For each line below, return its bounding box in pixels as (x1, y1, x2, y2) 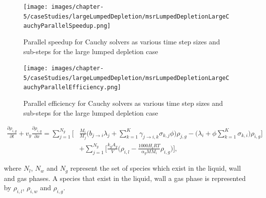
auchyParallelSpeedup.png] (23, 22, 111, 30)
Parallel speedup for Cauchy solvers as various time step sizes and (23, 36, 220, 46)
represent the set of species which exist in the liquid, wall (70, 163, 241, 173)
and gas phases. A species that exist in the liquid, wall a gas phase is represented (4, 173, 246, 183)
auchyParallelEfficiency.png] (23, 84, 121, 91)
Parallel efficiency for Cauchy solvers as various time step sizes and (23, 98, 223, 108)
